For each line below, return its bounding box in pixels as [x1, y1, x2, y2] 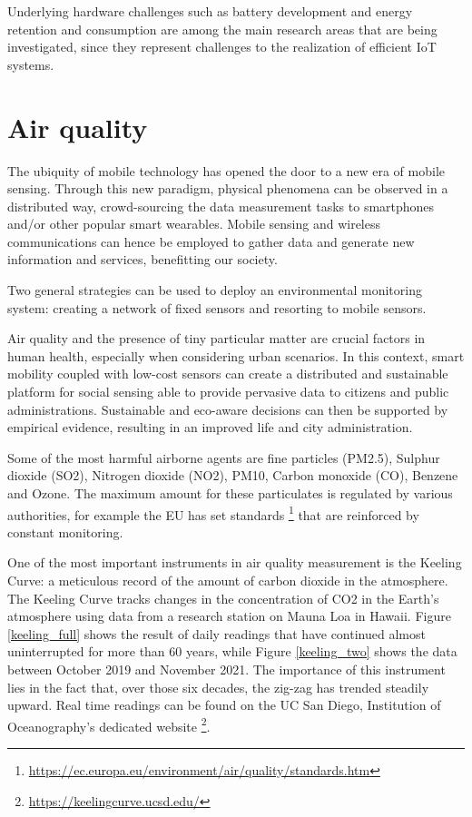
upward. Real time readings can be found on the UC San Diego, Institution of [7, 695, 441, 714]
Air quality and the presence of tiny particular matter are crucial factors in [7, 329, 426, 348]
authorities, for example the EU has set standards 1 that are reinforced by [7, 502, 419, 524]
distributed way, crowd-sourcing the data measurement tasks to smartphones [7, 196, 435, 215]
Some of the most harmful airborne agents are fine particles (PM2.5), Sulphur [7, 448, 440, 467]
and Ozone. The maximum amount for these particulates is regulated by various [7, 484, 453, 502]
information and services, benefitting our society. [7, 250, 278, 269]
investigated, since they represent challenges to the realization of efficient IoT [7, 37, 437, 56]
